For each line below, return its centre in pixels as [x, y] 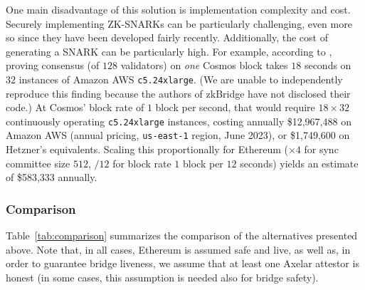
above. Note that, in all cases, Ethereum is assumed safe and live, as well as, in [178, 249]
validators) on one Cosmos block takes [204, 65]
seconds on [328, 65]
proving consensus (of [53, 65]
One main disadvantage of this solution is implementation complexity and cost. [178, 9]
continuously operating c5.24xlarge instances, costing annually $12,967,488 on [179, 121]
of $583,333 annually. [52, 177]
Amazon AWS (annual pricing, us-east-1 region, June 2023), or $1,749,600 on [178, 135]
